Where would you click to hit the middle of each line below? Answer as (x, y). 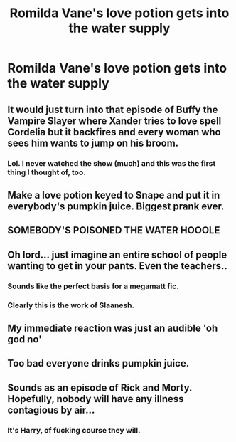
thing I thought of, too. (47, 172)
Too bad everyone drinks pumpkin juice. (98, 363)
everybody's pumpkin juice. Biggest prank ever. (116, 206)
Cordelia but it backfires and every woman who (114, 132)
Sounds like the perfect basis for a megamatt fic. (93, 286)
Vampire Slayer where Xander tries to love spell (114, 121)
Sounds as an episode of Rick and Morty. (100, 388)
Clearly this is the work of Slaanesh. (71, 305)
